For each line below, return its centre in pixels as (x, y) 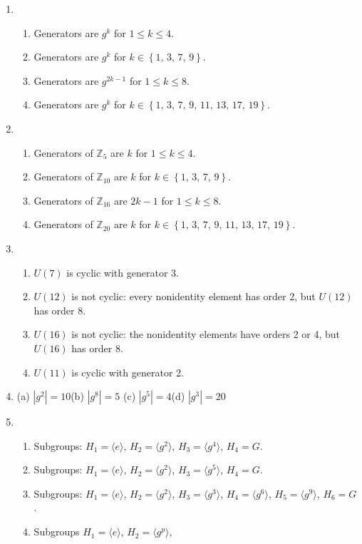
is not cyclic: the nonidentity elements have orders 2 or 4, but (206, 334)
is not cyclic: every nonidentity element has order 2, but (193, 296)
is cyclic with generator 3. (123, 272)
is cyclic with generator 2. (128, 372)
